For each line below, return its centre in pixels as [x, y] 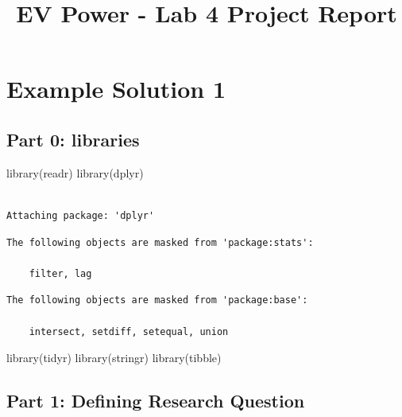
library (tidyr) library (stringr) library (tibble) [114, 358]
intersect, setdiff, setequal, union [129, 331]
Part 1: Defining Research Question [156, 401]
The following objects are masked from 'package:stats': [160, 242]
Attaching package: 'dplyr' [81, 215]
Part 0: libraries [73, 139]
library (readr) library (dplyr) [75, 172]
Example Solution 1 [116, 89]
